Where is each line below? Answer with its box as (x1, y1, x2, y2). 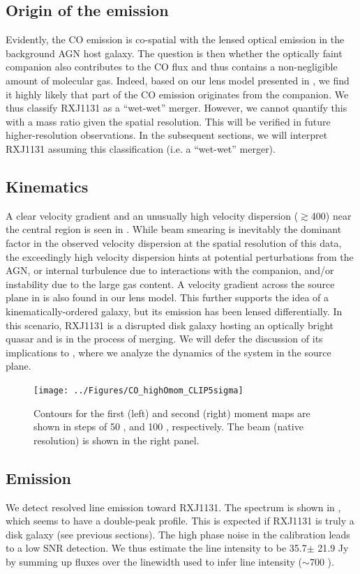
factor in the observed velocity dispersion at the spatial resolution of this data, (6, 235, 342, 250)
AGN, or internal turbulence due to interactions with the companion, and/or (6, 263, 334, 278)
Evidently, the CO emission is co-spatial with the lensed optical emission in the (6, 32, 345, 47)
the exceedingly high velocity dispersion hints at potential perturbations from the (6, 249, 354, 264)
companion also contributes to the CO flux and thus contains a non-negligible (6, 59, 338, 74)
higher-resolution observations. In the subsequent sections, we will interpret (6, 128, 328, 142)
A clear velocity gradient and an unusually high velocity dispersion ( (6, 208, 299, 222)
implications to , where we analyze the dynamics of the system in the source (6, 345, 331, 359)
